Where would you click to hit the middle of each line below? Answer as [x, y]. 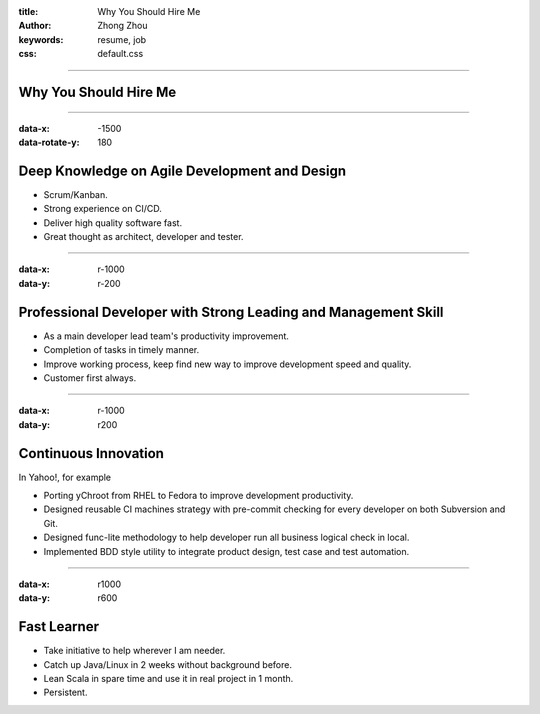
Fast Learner [59, 626]
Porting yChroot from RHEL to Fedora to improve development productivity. [198, 495]
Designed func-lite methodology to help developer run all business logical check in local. [226, 537]
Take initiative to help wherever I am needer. [134, 651]
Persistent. [65, 692]
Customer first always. [90, 377]
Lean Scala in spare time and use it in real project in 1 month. [168, 679]
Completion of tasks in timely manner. [121, 350]
